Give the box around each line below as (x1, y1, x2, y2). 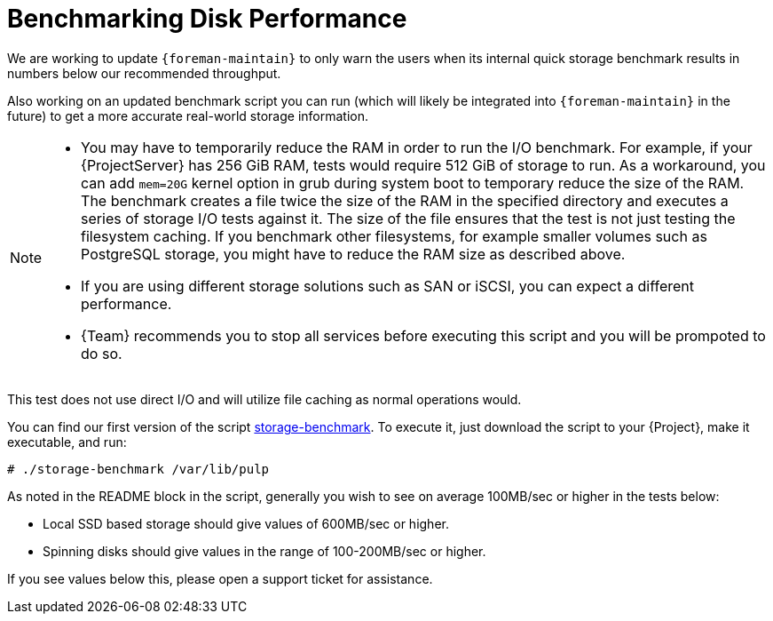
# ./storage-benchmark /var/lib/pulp (7, 461, 270, 476)
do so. (81, 344, 122, 362)
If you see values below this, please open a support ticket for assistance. (7, 570, 433, 586)
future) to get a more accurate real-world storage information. (7, 107, 369, 123)
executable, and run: (7, 434, 127, 450)
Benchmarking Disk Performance (7, 4, 407, 34)
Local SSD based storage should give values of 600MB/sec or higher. (43, 515, 449, 531)
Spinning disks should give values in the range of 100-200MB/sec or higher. (43, 543, 486, 559)
